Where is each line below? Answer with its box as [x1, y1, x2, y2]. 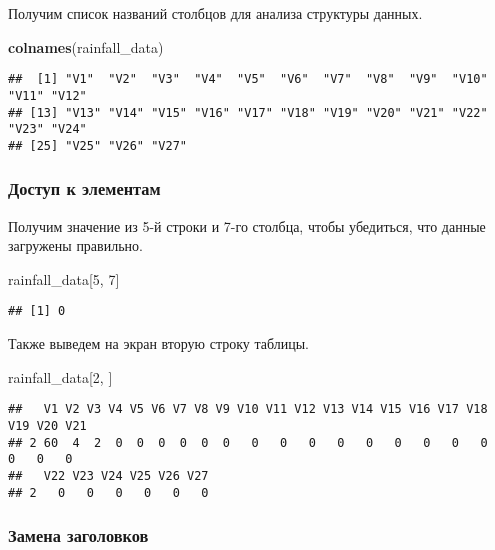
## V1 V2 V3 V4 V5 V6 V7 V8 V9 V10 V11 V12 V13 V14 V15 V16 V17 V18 [8, 402, 488, 417]
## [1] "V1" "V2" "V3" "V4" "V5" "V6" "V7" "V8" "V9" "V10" [8, 72, 488, 87]
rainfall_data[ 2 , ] [8, 366, 113, 387]
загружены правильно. [8, 235, 143, 256]
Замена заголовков [8, 523, 149, 548]
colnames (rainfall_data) [8, 36, 164, 57]
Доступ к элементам [8, 176, 161, 201]
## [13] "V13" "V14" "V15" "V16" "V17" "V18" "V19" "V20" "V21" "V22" [8, 105, 488, 120]
